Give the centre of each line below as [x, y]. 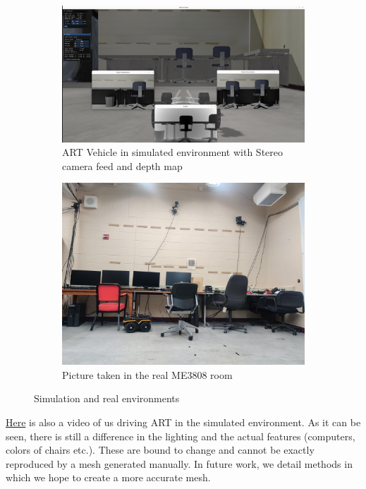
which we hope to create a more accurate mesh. [108, 477]
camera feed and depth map [122, 165]
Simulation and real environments [107, 398]
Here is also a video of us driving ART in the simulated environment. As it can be [183, 422]
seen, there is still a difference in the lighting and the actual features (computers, [181, 436]
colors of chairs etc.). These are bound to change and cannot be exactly [160, 450]
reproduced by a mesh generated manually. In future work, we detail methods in [179, 463]
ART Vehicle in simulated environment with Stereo [173, 152]
